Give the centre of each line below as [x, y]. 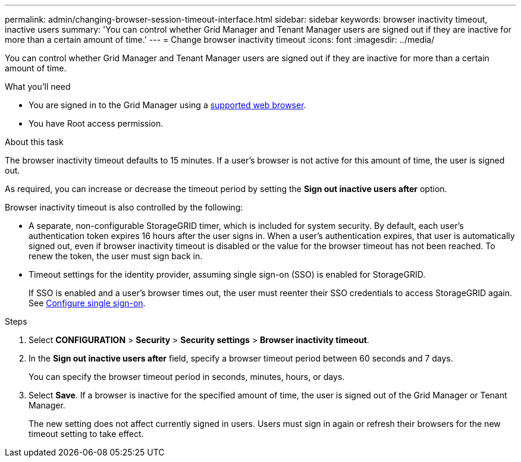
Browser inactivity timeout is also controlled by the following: [124, 207]
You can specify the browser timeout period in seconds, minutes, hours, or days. [187, 377]
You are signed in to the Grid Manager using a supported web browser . [167, 105]
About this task [34, 142]
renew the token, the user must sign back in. [116, 256]
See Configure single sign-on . [87, 303]
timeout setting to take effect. [86, 434]
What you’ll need [38, 87]
